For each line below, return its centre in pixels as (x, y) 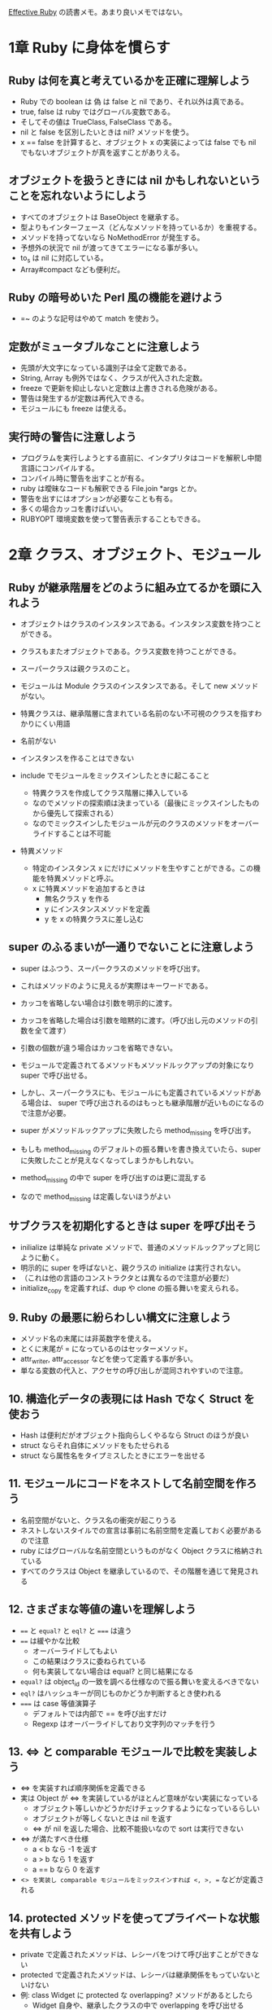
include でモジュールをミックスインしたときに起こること (115, 775)
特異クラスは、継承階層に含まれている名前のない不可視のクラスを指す (137, 713)
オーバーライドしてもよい (75, 1651)
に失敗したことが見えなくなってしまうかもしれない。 (109, 1161)
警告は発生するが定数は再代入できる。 (84, 398)
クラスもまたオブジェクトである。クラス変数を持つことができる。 (130, 652)
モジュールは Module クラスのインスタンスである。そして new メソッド (139, 686)
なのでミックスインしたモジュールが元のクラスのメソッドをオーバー (146, 823)
